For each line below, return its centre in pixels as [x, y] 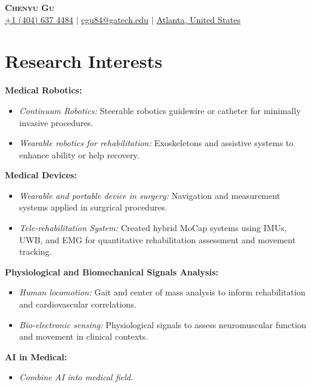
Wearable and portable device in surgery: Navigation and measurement [150, 195]
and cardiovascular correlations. [78, 304]
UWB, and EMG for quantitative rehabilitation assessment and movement [157, 239]
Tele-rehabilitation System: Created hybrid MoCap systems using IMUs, [153, 228]
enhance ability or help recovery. [79, 154]
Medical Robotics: [44, 90]
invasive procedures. [56, 122]
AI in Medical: [36, 356]
